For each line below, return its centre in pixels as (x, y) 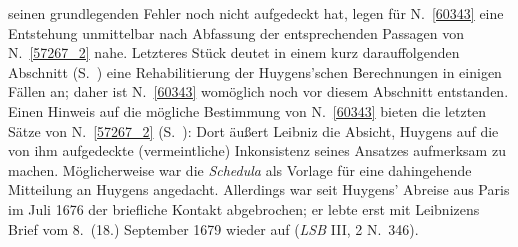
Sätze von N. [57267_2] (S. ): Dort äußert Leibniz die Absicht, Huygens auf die (253, 130)
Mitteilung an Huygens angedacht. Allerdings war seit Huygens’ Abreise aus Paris (259, 189)
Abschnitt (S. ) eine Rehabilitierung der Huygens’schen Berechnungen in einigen (255, 71)
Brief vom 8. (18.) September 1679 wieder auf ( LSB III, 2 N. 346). (213, 228)
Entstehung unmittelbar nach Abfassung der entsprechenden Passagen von (236, 32)
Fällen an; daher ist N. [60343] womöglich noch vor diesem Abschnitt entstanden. (258, 91)
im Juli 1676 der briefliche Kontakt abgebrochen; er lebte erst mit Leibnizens (244, 208)
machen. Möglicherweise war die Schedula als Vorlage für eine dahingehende (240, 169)
